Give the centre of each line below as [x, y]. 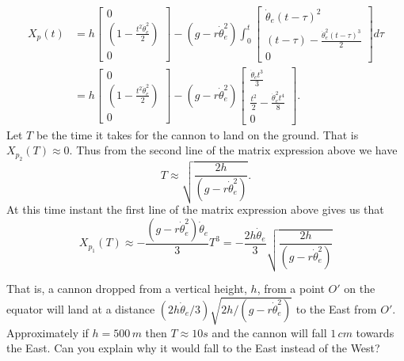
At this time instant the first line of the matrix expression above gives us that [195, 209]
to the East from [336, 308]
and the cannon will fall [269, 332]
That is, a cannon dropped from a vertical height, [127, 289]
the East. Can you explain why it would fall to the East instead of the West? [193, 348]
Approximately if [48, 332]
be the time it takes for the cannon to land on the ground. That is [197, 134]
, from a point [291, 289]
